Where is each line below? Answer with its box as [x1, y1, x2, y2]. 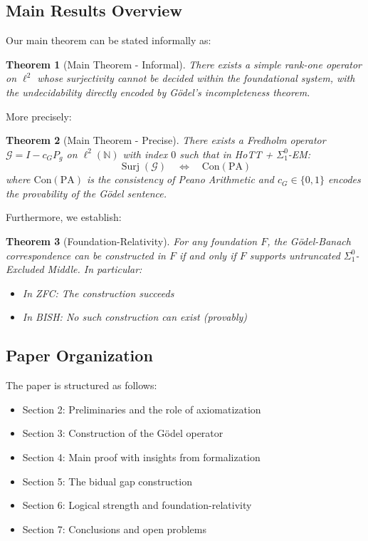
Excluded [6, 262, 44, 277]
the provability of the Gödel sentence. [6, 185, 167, 200]
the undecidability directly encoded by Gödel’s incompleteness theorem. [6, 84, 310, 99]
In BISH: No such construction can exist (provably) [22, 309, 248, 324]
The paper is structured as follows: [6, 378, 157, 393]
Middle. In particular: [47, 262, 142, 277]
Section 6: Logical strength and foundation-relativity [22, 498, 252, 512]
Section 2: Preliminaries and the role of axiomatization [22, 401, 261, 416]
